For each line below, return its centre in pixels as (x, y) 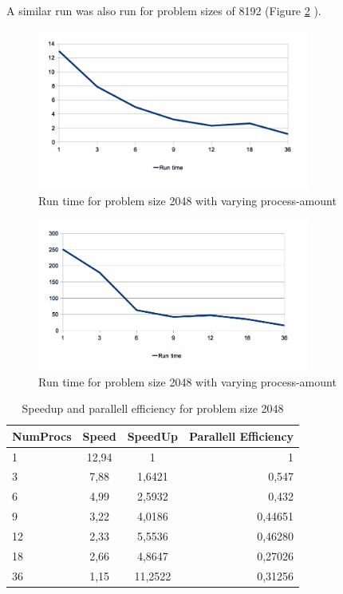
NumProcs (42, 436)
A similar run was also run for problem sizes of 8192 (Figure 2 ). (164, 10)
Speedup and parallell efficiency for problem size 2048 (153, 408)
